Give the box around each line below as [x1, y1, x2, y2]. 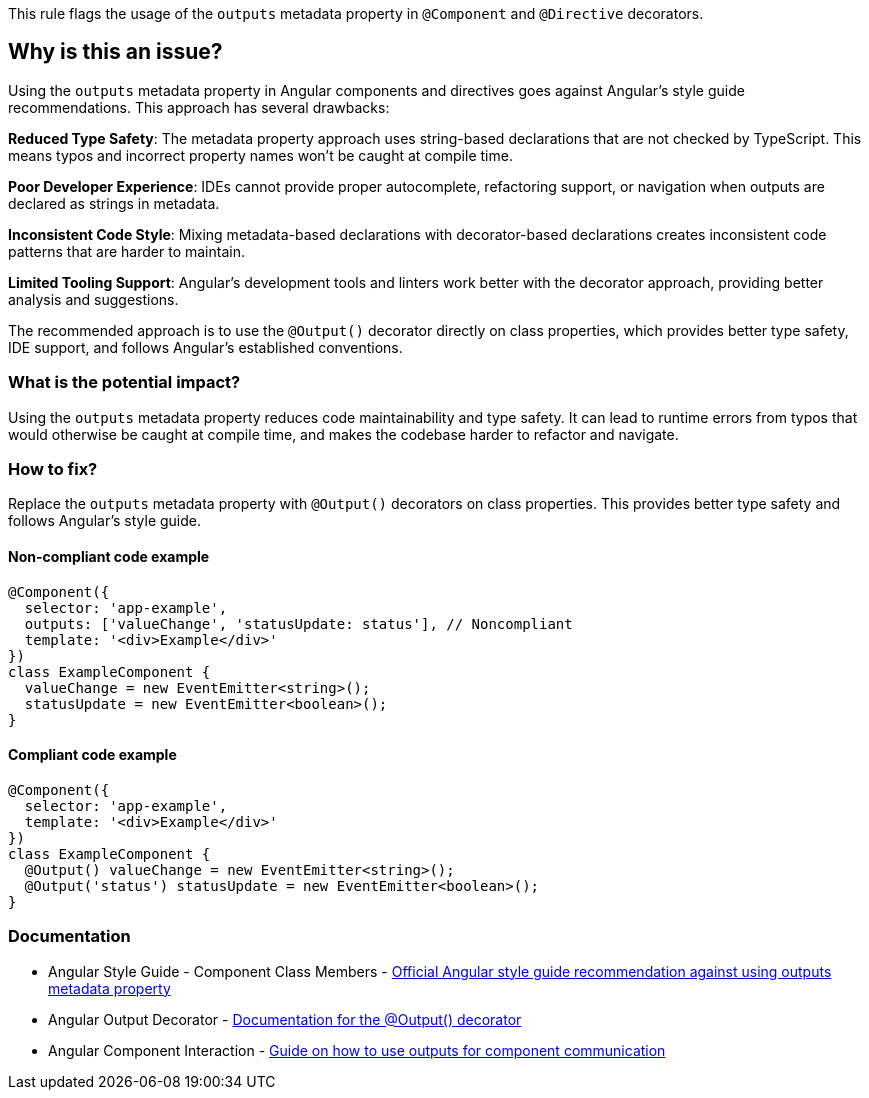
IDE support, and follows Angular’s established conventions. [8, 338, 403, 356]
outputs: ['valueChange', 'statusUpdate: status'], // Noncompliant [24, 615, 573, 632]
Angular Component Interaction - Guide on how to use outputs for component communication [48, 1041, 666, 1059]
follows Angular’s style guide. [8, 512, 202, 530]
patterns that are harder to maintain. [8, 242, 245, 260]
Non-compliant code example [8, 547, 210, 565]
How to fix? [8, 458, 98, 479]
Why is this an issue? [8, 39, 223, 65]
